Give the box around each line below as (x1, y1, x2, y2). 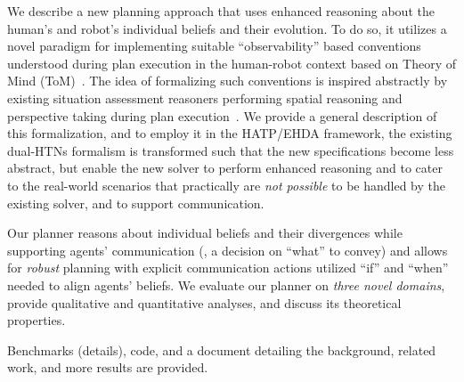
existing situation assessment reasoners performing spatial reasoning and (7, 88, 403, 107)
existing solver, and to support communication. (7, 193, 265, 212)
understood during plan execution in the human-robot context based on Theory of (7, 53, 456, 72)
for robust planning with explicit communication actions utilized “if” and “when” (7, 258, 449, 277)
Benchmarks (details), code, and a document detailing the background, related (7, 340, 436, 359)
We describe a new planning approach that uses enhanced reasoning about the (7, 2, 435, 20)
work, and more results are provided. (7, 358, 208, 377)
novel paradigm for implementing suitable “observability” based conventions (7, 37, 421, 55)
